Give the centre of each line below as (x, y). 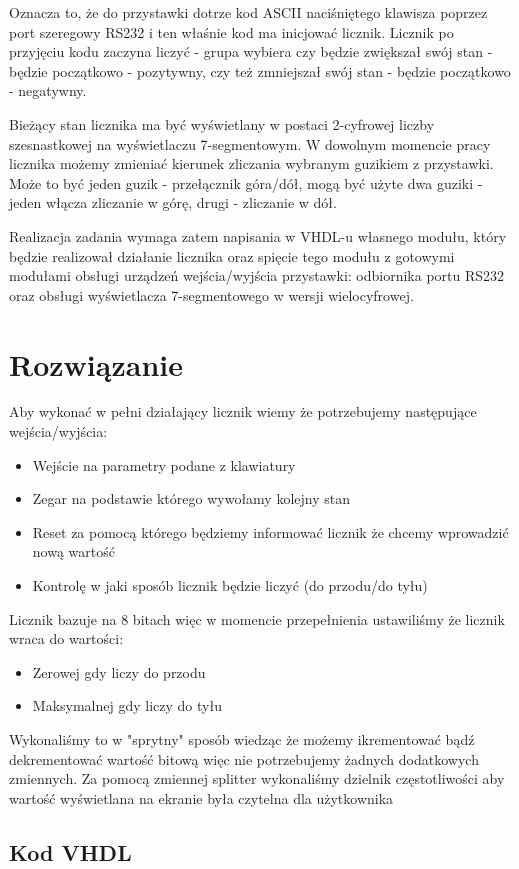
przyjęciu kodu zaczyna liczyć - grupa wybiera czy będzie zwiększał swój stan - (251, 51)
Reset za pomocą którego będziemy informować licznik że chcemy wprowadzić (270, 531)
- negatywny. (48, 90)
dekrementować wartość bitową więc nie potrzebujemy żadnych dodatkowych (244, 758)
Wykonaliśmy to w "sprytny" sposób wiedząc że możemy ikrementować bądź (242, 738)
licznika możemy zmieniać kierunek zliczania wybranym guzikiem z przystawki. (251, 163)
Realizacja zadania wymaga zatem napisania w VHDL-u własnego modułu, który (258, 235)
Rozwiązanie (96, 363)
